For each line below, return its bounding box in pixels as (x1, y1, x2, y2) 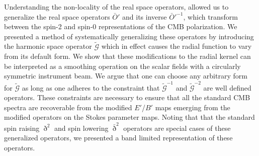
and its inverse (122, 11, 167, 22)
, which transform (183, 11, 238, 22)
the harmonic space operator (4, 41, 92, 51)
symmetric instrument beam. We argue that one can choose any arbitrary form (4, 70, 247, 81)
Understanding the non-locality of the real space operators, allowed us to (4, 2, 229, 12)
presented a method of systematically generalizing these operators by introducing (4, 31, 254, 41)
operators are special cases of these (123, 122, 231, 133)
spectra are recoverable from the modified (4, 102, 132, 112)
